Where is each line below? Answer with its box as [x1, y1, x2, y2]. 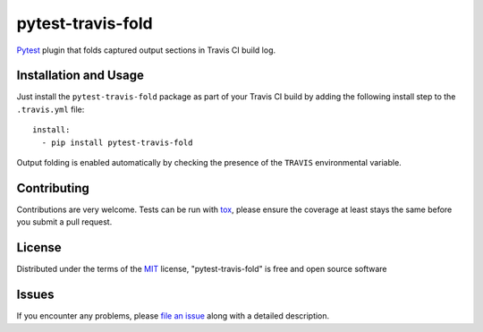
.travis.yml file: [16, 104, 85, 115]
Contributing [16, 180, 89, 196]
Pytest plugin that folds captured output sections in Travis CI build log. [16, 45, 276, 55]
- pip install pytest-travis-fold [41, 137, 193, 148]
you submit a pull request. [16, 217, 113, 227]
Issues [16, 287, 55, 302]
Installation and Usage [16, 68, 145, 83]
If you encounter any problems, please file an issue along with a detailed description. [16, 311, 330, 321]
